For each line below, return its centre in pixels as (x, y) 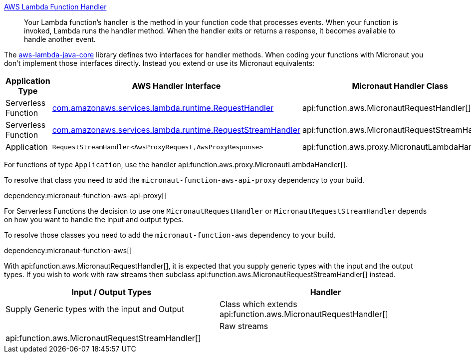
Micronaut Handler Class (400, 86)
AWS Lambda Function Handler (55, 7)
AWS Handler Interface (176, 86)
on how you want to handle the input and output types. (94, 219)
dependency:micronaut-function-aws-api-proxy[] (86, 195)
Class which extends (258, 304)
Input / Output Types (112, 292)
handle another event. (60, 39)
